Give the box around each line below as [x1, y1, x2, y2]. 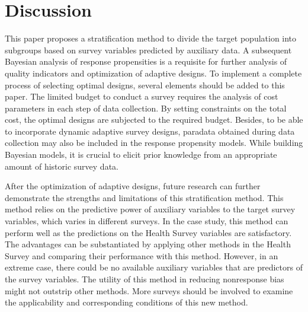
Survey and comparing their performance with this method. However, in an [5, 249, 278, 262]
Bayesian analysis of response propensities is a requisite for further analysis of [5, 55, 287, 68]
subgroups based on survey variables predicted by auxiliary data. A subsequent [5, 43, 292, 56]
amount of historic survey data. [5, 160, 118, 172]
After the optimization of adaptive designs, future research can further [5, 180, 261, 192]
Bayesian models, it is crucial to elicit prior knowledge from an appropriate [5, 148, 277, 161]
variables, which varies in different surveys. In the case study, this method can [5, 215, 288, 227]
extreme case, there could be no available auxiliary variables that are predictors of [5, 261, 303, 273]
